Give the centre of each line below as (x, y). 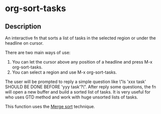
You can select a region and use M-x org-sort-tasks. (64, 72)
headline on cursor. (24, 43)
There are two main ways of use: (38, 52)
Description (23, 26)
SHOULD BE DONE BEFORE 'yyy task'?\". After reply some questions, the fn (80, 87)
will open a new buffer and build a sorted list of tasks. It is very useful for (78, 92)
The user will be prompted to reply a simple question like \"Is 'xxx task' (76, 81)
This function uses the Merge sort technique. (50, 106)
